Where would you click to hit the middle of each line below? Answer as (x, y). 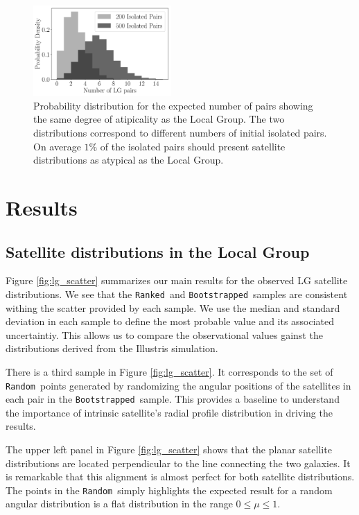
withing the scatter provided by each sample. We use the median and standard (173, 307)
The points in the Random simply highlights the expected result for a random (169, 490)
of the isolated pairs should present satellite (193, 146)
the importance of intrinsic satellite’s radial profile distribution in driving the (169, 412)
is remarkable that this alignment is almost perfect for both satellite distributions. (180, 477)
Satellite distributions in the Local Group (158, 251)
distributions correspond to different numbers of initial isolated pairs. (180, 132)
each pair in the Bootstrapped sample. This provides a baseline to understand (173, 399)
